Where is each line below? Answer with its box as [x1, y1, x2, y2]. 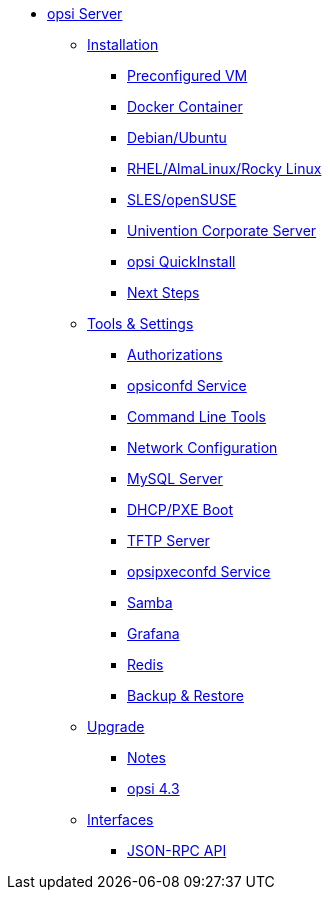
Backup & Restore [127, 687, 244, 704]
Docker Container [127, 98, 243, 115]
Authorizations [127, 346, 223, 363]
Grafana [127, 625, 180, 642]
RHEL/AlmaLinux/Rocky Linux [127, 160, 322, 177]
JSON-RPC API [127, 842, 227, 859]
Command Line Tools [127, 408, 266, 425]
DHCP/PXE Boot [127, 501, 234, 518]
